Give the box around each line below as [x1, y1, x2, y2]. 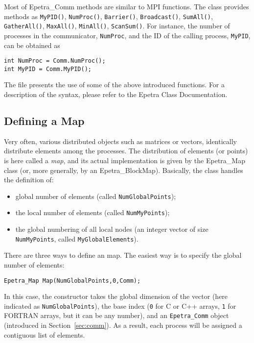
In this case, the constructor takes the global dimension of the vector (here [4, 291, 228, 301]
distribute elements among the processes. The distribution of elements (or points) [4, 146, 248, 156]
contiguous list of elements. [4, 329, 85, 340]
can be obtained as [4, 40, 60, 50]
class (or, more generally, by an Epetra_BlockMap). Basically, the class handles [4, 165, 243, 175]
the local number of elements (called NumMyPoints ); [15, 207, 170, 218]
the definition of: [4, 174, 54, 185]
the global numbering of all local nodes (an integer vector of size [15, 224, 208, 234]
